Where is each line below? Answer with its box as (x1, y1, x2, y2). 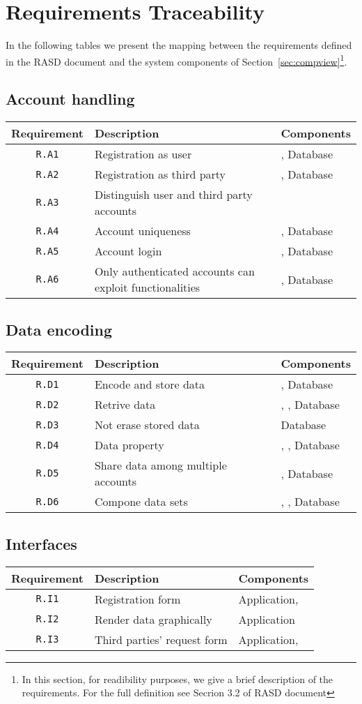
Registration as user (94, 146, 192, 163)
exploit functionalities (94, 279, 200, 296)
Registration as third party (94, 166, 226, 183)
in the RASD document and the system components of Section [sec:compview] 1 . (6, 52, 347, 68)
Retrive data (94, 396, 156, 413)
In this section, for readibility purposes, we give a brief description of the (22, 671, 333, 686)
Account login (94, 243, 162, 260)
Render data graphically (94, 611, 212, 627)
